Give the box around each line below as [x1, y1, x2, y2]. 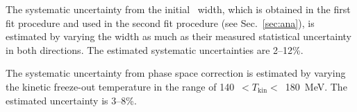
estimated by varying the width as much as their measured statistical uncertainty [6, 29, 351, 44]
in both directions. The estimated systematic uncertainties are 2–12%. [6, 42, 304, 57]
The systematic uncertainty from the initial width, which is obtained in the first [6, 2, 351, 16]
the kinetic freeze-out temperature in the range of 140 [6, 79, 235, 93]
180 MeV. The [285, 79, 347, 93]
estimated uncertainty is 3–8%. [6, 93, 137, 107]
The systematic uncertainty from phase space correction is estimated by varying [6, 66, 346, 80]
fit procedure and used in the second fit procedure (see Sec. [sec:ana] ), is [6, 15, 315, 30]
